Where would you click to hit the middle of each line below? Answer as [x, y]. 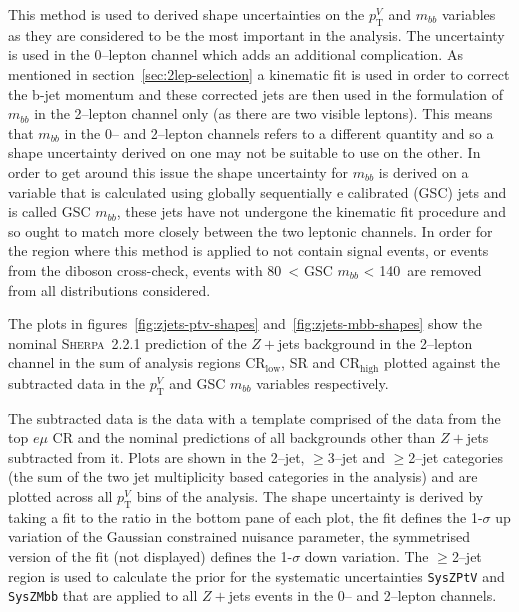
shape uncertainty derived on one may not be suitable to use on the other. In [244, 152]
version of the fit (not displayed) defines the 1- [150, 555]
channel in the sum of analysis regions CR [137, 362]
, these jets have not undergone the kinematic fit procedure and [311, 211]
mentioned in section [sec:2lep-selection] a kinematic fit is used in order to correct [259, 73]
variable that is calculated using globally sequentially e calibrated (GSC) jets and [257, 191]
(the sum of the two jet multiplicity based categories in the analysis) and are [243, 476]
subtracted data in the [77, 382]
